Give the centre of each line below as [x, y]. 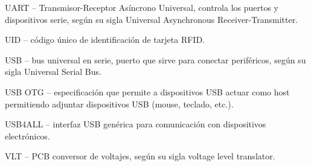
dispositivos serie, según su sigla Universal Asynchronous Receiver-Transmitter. [152, 19]
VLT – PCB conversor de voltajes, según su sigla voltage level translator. [140, 156]
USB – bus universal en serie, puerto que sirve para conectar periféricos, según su [155, 59]
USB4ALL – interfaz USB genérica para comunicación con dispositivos [136, 124]
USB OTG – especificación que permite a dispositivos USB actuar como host [147, 91]
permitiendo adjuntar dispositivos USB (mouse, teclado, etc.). [119, 104]
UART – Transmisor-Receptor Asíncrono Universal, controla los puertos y [142, 7]
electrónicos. [27, 136]
